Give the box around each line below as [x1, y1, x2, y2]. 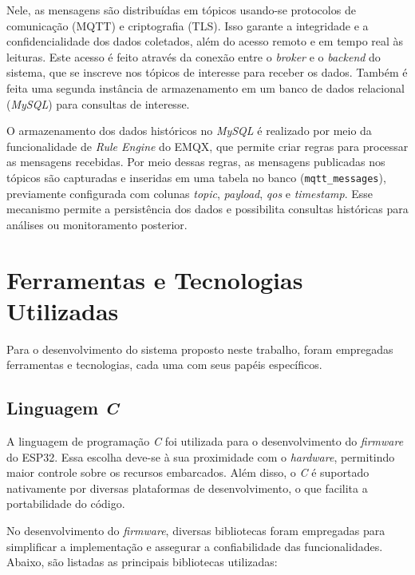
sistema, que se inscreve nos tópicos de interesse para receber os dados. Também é [6, 64, 408, 81]
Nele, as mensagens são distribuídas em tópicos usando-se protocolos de [6, 2, 356, 18]
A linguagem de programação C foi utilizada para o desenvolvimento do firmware [6, 433, 404, 450]
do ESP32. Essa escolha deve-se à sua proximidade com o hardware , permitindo [6, 448, 395, 465]
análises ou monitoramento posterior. [6, 216, 188, 232]
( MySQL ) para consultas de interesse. [6, 95, 190, 112]
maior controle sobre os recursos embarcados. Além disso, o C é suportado [6, 464, 370, 481]
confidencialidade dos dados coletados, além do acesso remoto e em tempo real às [6, 33, 404, 50]
